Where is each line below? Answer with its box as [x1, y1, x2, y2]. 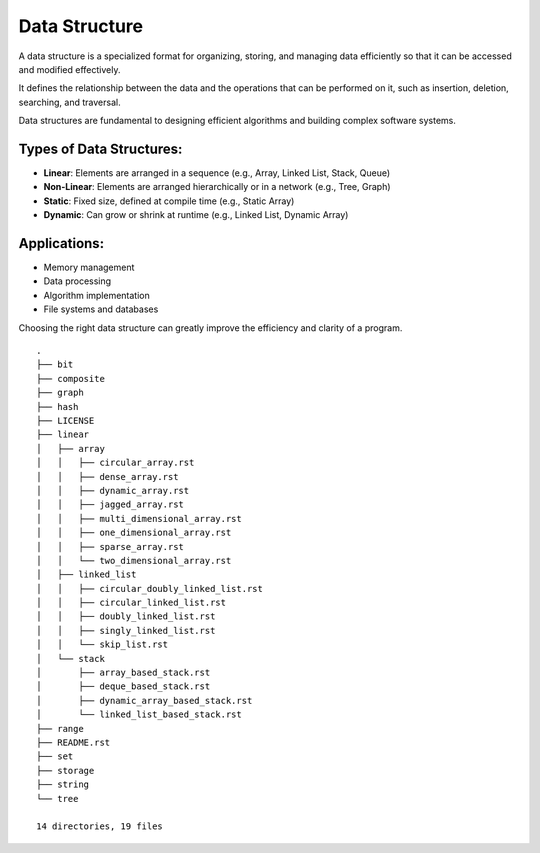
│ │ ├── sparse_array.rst [36, 541, 185, 552]
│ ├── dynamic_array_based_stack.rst [36, 695, 253, 706]
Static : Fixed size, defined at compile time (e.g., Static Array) [43, 195, 295, 207]
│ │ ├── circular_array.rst [36, 457, 195, 469]
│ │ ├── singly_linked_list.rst [36, 625, 216, 636]
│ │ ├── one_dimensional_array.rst [36, 527, 232, 539]
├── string [36, 779, 90, 790]
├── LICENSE [36, 415, 95, 426]
